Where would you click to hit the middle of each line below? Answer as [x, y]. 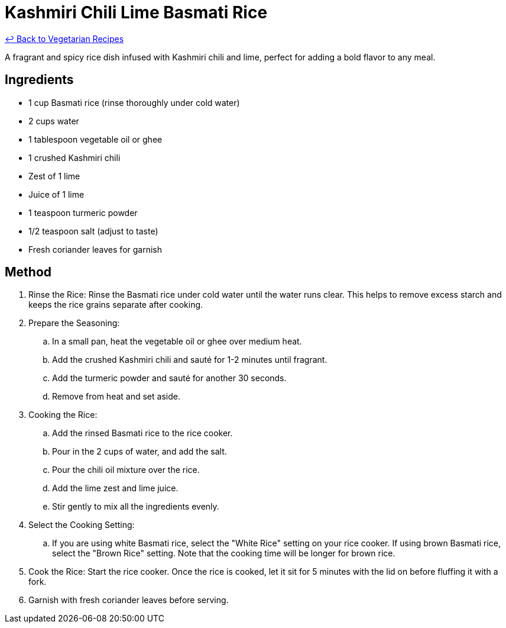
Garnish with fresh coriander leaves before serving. [129, 600]
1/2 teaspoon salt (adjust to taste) [93, 231]
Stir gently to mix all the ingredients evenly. [136, 507]
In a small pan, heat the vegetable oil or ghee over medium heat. [177, 342]
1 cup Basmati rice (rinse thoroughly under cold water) [134, 102]
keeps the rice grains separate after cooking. [116, 305]
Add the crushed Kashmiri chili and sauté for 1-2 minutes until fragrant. [190, 360]
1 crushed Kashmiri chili [74, 157]
